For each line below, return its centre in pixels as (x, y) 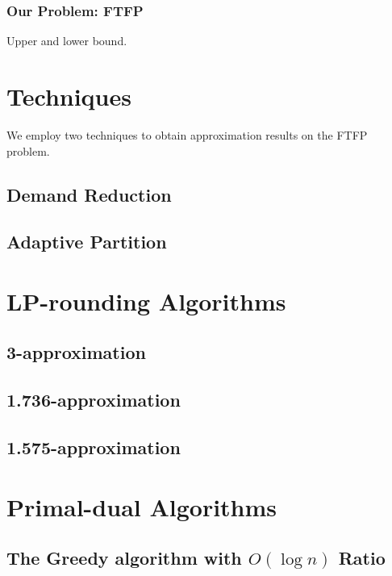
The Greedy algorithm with (124, 558)
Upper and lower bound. (67, 41)
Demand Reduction (89, 194)
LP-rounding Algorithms (146, 301)
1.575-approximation (94, 447)
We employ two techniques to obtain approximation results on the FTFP (187, 134)
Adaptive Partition (87, 242)
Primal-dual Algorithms (142, 506)
